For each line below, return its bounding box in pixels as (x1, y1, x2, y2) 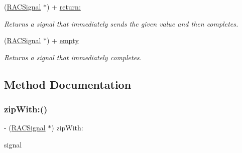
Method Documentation (4, 76, 132, 92)
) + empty (47, 35, 79, 46)
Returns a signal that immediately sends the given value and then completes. (4, 18, 238, 29)
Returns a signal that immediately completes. (4, 52, 142, 62)
